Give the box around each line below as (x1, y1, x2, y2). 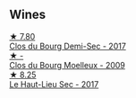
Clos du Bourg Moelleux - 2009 (9, 59, 125, 70)
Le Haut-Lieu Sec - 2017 (9, 78, 99, 89)
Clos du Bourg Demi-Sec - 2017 (9, 40, 127, 51)
